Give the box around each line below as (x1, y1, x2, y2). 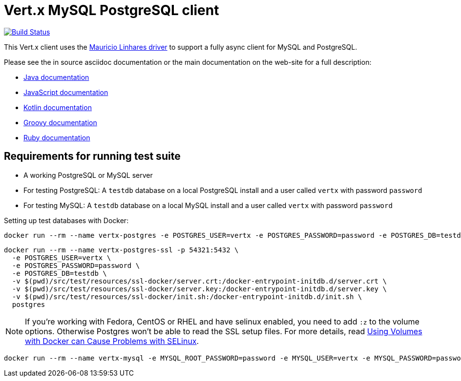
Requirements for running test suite (4, 150, 181, 163)
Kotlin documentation (23, 103, 92, 112)
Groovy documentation (23, 118, 97, 127)
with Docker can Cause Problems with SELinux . (25, 336, 199, 346)
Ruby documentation (23, 133, 90, 142)
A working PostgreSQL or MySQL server (23, 171, 153, 179)
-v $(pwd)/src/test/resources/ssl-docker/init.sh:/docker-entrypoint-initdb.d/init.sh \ (12, 292, 362, 301)
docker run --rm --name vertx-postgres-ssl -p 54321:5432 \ (4, 246, 239, 254)
